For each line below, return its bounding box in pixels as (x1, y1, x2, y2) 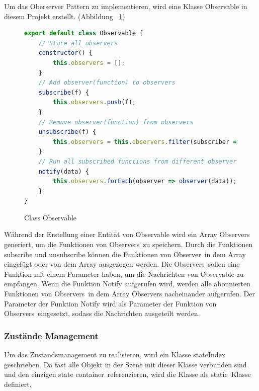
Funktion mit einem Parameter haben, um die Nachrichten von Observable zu (4, 268, 244, 279)
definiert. (4, 378, 32, 389)
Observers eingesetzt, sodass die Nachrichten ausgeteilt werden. (4, 308, 200, 319)
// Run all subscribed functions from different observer (38, 158, 237, 165)
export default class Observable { (24, 30, 143, 37)
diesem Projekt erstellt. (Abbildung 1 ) (4, 11, 125, 21)
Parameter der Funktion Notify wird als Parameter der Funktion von (4, 298, 217, 308)
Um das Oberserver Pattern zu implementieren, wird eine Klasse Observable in (4, 1, 247, 11)
